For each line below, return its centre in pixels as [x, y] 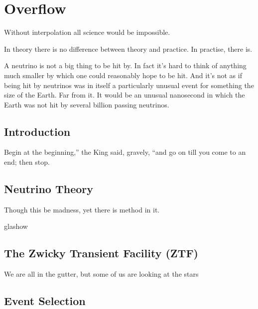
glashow [16, 226]
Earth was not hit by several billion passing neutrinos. [87, 104]
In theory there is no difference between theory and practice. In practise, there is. [128, 49]
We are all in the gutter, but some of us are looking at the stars [101, 274]
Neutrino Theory [49, 189]
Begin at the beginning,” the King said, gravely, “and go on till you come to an [125, 152]
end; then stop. [27, 162]
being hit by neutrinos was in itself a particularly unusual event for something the [129, 85]
